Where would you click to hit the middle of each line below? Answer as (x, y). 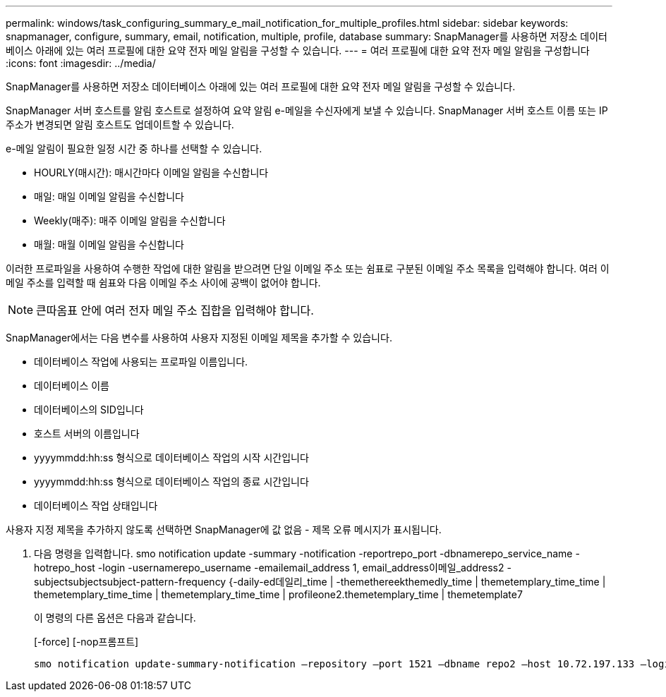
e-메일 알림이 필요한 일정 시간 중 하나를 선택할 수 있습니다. (134, 149)
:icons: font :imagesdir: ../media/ (81, 63)
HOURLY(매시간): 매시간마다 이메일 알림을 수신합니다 (151, 172)
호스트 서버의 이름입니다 (87, 434)
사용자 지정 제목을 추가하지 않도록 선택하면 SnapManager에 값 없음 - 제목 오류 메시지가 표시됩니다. (224, 529)
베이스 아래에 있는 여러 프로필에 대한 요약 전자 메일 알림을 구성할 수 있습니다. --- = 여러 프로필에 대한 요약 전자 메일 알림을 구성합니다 (298, 50)
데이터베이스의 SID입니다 (89, 410)
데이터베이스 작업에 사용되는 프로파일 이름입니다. (141, 362)
